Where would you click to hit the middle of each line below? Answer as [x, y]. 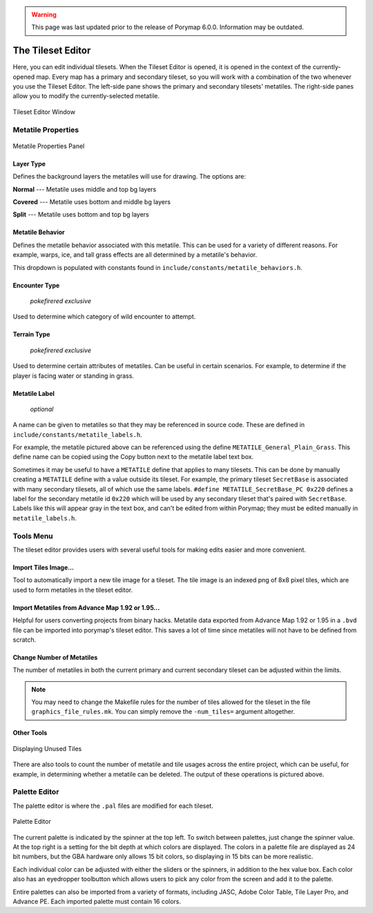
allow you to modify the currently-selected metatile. [86, 96]
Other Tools [30, 733]
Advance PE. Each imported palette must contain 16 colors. [97, 901]
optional [42, 409]
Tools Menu [33, 536]
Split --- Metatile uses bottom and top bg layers [81, 215]
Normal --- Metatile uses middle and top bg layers [85, 189]
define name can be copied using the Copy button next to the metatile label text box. [133, 457]
